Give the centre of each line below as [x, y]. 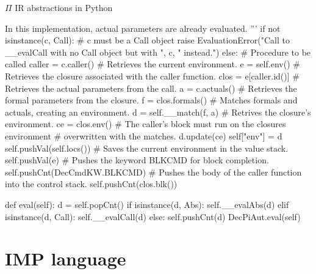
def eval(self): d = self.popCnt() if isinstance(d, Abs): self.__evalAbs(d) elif [147, 204]
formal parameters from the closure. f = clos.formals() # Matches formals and [151, 100]
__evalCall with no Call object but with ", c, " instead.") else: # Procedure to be [158, 52]
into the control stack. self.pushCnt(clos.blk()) [91, 184]
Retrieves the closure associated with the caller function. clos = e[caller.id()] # [152, 76]
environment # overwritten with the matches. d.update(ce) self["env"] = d [144, 135]
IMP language [66, 258]
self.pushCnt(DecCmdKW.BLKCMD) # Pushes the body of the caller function [153, 172]
